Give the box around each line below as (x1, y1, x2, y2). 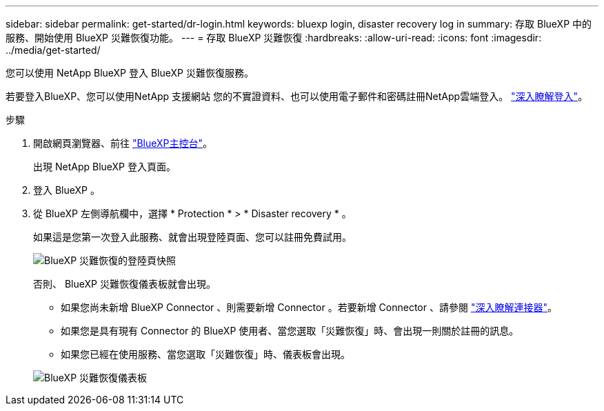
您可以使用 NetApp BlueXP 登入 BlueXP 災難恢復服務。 (6, 67, 254, 79)
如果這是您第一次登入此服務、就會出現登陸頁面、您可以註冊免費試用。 (33, 231, 352, 243)
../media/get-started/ (6, 44, 101, 56)
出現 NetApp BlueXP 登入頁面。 (33, 161, 176, 172)
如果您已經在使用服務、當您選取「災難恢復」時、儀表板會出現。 (61, 348, 350, 360)
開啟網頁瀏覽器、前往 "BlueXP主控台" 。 (33, 137, 213, 149)
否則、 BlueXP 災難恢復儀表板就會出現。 (33, 278, 216, 290)
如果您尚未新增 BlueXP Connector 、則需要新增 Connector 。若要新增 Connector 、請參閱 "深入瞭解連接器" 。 (61, 301, 557, 313)
